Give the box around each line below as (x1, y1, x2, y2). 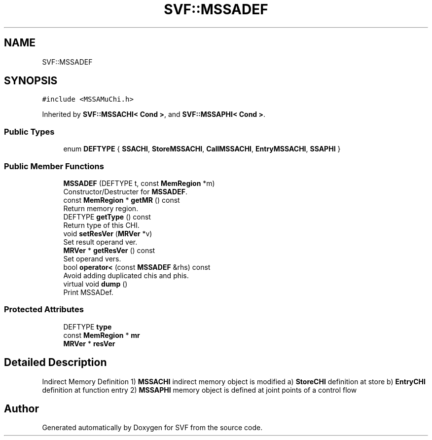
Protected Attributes (4, 304, 84, 315)
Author (4, 402, 39, 415)
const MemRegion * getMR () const (63, 195, 180, 204)
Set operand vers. (63, 254, 121, 263)
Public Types (4, 126, 55, 137)
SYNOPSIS (4, 74, 58, 87)
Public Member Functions (4, 161, 104, 171)
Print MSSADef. (63, 288, 113, 296)
